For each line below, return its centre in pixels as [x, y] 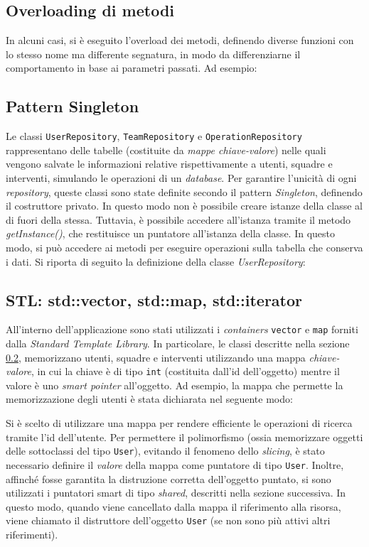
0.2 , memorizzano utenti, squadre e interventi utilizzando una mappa [156, 357]
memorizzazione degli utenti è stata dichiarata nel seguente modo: [149, 399]
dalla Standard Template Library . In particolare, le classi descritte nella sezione [178, 343]
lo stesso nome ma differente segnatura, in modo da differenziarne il [153, 54]
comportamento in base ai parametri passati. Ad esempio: [132, 68]
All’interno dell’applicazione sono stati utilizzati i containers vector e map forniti [182, 329]
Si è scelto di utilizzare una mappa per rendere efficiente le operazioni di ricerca [179, 423]
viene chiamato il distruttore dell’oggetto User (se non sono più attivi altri [168, 520]
